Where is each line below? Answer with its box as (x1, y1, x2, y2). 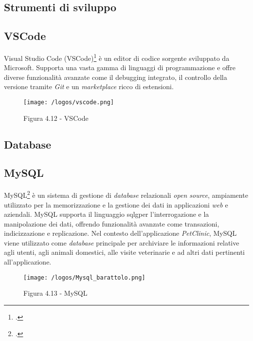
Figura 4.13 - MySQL (23, 288, 88, 298)
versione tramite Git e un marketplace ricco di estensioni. (4, 81, 174, 92)
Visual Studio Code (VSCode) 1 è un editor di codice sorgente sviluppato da (4, 51, 230, 63)
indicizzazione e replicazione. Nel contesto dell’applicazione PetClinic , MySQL (4, 228, 237, 238)
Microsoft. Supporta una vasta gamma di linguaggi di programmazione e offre (4, 62, 235, 73)
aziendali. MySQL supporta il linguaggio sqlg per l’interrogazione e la (4, 209, 209, 219)
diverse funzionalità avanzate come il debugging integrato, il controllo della (4, 72, 227, 82)
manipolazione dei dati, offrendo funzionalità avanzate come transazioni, (4, 218, 219, 228)
